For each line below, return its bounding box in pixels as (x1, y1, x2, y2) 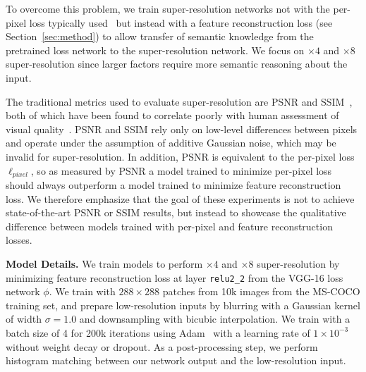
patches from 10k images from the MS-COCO (162, 284, 360, 299)
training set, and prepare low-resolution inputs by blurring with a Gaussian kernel (6, 297, 360, 312)
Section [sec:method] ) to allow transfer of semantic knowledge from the (6, 29, 314, 44)
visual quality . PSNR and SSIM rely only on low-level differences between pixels (6, 121, 358, 136)
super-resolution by (257, 256, 340, 271)
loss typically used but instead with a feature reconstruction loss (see (29, 15, 333, 30)
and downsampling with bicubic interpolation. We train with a (79, 311, 350, 326)
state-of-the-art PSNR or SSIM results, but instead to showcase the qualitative (6, 205, 346, 220)
